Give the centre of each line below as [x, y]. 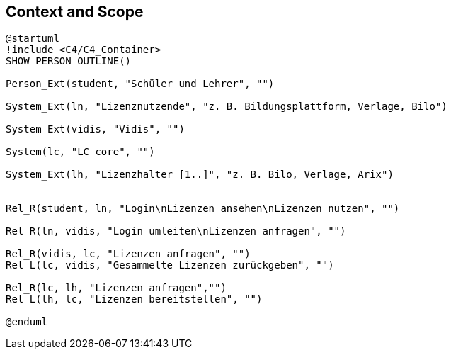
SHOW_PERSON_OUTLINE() [69, 61]
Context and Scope [75, 12]
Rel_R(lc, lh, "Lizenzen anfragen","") [116, 288]
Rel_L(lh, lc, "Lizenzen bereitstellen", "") [134, 299]
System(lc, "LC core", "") [80, 152]
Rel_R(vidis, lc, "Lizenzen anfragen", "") [128, 254]
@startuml [33, 39]
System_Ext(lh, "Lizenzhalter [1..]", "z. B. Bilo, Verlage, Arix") [200, 175]
